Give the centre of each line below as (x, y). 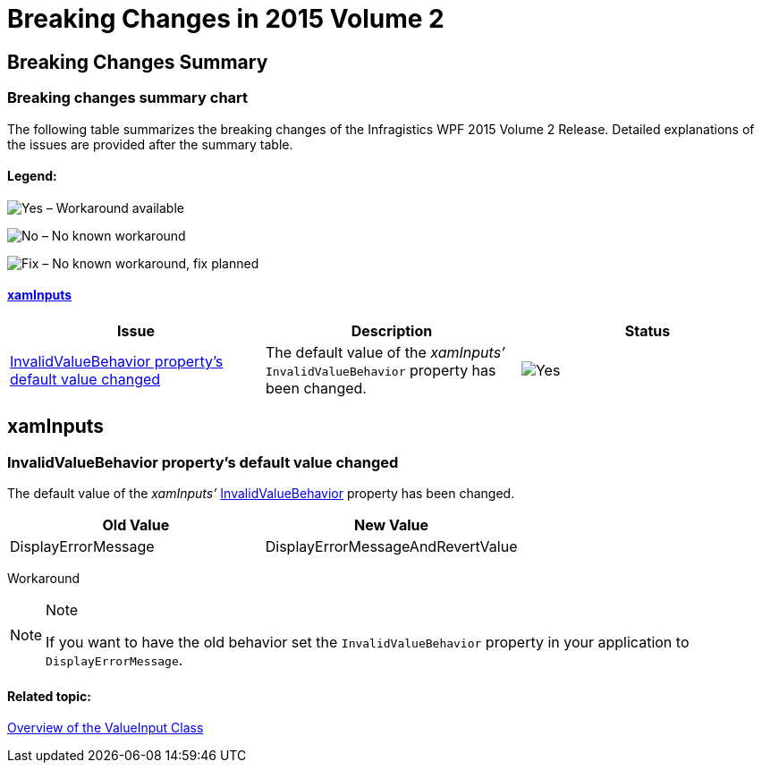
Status (648, 330)
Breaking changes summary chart (128, 98)
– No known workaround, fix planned (151, 263)
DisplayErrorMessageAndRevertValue (391, 547)
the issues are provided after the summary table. (150, 144)
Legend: (32, 176)
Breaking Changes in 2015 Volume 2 (226, 19)
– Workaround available (115, 207)
